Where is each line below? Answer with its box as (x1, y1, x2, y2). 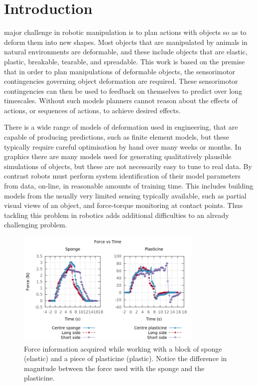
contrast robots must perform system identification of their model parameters (4, 171, 241, 181)
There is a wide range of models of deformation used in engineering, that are (4, 122, 238, 132)
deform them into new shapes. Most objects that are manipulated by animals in (4, 36, 248, 47)
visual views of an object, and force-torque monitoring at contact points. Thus (4, 200, 243, 210)
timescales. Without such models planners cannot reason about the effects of (4, 95, 238, 106)
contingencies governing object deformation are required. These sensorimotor (4, 76, 238, 86)
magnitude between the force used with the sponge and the (24, 363, 205, 373)
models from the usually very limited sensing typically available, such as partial (4, 190, 247, 200)
